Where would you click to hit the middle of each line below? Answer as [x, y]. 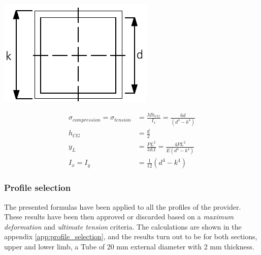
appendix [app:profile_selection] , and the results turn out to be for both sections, [131, 236]
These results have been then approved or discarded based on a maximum [119, 217]
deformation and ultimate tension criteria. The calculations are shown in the [123, 226]
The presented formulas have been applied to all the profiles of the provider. [123, 206]
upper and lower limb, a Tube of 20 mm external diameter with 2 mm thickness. [129, 247]
